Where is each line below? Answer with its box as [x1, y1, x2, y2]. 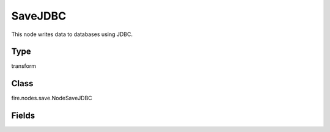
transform [11, 62, 37, 70]
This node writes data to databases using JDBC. [11, 31, 133, 38]
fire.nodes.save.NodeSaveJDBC [11, 95, 93, 102]
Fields [11, 111, 35, 121]
